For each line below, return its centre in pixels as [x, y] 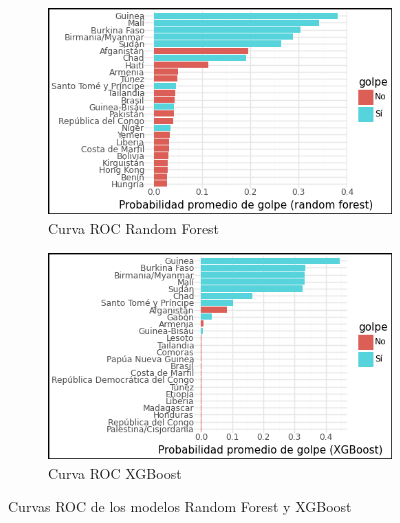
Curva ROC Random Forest [134, 227]
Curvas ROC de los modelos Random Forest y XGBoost [180, 506]
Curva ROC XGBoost [115, 472]
